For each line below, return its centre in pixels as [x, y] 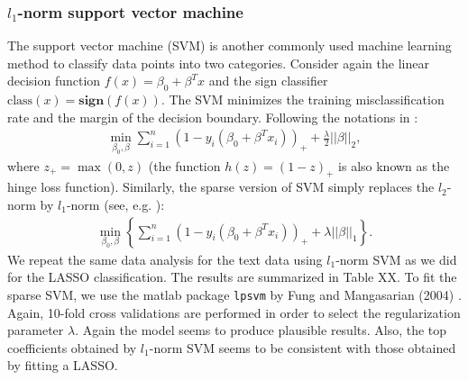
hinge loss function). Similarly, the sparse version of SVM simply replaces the [221, 187]
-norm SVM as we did [396, 259]
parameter [36, 330]
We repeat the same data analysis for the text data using [165, 259]
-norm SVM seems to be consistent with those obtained [303, 347]
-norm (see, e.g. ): [115, 204]
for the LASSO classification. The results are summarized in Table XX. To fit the [232, 277]
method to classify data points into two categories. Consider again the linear [218, 63]
